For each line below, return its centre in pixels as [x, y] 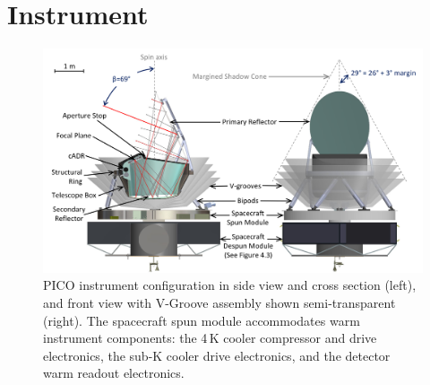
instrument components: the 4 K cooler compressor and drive [210, 338]
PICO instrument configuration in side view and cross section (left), [230, 285]
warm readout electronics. [114, 373]
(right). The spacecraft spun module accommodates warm [202, 320]
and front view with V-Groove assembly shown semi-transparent [219, 302]
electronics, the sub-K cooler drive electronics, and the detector [217, 355]
